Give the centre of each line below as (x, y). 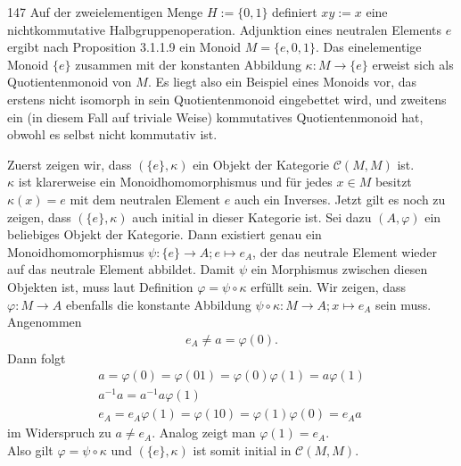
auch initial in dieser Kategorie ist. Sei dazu (252, 216)
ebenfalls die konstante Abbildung (158, 304)
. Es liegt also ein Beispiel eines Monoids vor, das (282, 82)
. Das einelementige (369, 47)
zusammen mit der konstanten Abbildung (188, 64)
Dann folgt (37, 358)
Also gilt (30, 450)
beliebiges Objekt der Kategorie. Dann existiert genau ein (165, 234)
